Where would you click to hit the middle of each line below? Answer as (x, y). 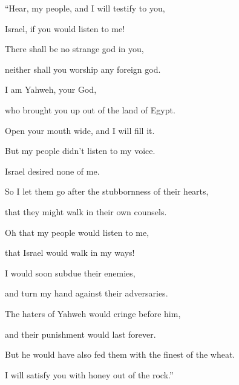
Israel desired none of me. (52, 171)
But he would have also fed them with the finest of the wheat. (120, 354)
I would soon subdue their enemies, (70, 273)
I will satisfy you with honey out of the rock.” (89, 374)
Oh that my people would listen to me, (77, 232)
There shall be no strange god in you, (74, 49)
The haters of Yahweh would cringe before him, (93, 313)
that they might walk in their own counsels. (86, 211)
